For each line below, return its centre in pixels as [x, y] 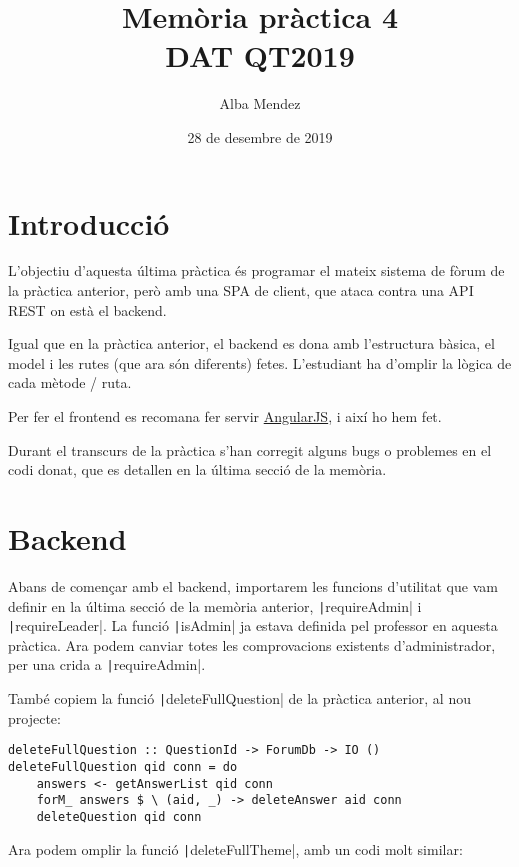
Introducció [89, 222]
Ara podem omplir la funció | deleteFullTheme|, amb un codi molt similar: [235, 848]
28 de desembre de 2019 [260, 136]
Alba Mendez [260, 103]
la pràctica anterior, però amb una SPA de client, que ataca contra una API [241, 290]
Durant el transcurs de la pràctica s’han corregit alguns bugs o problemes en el [250, 449]
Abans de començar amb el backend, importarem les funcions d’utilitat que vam [253, 585]
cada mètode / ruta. [70, 382]
